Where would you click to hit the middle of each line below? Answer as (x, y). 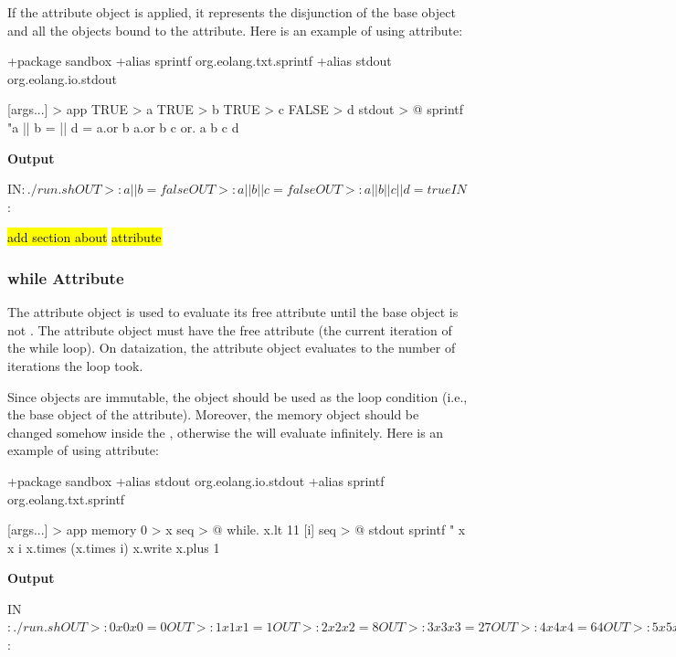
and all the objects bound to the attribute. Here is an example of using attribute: (235, 30)
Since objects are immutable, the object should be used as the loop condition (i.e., (238, 396)
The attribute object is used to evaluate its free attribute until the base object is (233, 312)
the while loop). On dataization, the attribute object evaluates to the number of (232, 348)
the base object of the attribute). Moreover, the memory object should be (213, 414)
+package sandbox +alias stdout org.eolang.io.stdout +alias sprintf (196, 480)
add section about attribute (84, 237)
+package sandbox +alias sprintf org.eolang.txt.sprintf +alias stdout (200, 61)
